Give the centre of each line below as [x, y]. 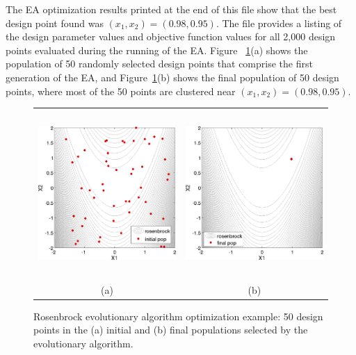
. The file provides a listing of [279, 23]
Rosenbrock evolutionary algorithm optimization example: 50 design [178, 316]
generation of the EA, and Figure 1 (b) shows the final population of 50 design [172, 77]
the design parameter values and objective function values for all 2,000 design [171, 36]
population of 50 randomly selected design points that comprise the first [159, 64]
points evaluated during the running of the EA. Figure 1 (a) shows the [157, 50]
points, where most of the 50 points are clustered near [121, 91]
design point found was [55, 23]
